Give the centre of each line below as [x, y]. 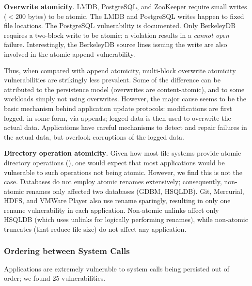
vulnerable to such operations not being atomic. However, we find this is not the [123, 172]
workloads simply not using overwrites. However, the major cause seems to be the [125, 99]
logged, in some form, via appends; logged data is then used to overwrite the [118, 118]
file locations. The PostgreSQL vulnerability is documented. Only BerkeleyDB [120, 25]
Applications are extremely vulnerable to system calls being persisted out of [117, 268]
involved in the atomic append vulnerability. [70, 54]
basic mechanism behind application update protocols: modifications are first [118, 108]
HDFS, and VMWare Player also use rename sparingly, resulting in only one [117, 200]
